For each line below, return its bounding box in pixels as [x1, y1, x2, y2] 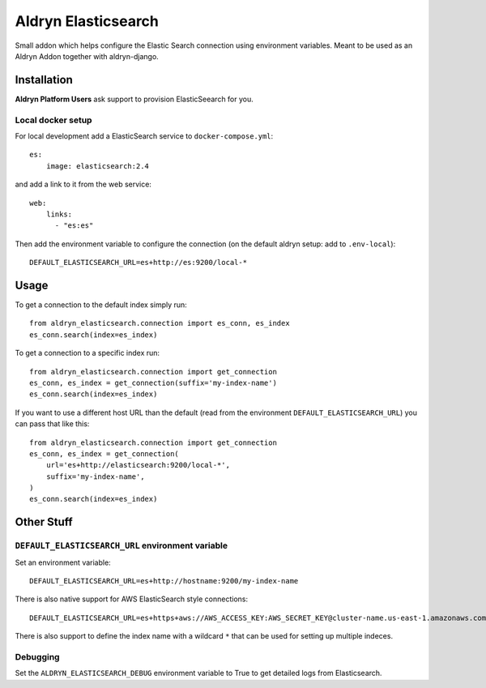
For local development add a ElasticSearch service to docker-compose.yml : [15, 130, 274, 141]
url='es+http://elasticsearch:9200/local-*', [45, 460, 231, 470]
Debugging [15, 651, 60, 662]
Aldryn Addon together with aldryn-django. [15, 51, 160, 61]
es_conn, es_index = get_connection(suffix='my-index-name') [29, 378, 277, 387]
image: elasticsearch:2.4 [45, 161, 150, 170]
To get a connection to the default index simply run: [15, 300, 188, 310]
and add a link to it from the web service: [15, 179, 151, 190]
